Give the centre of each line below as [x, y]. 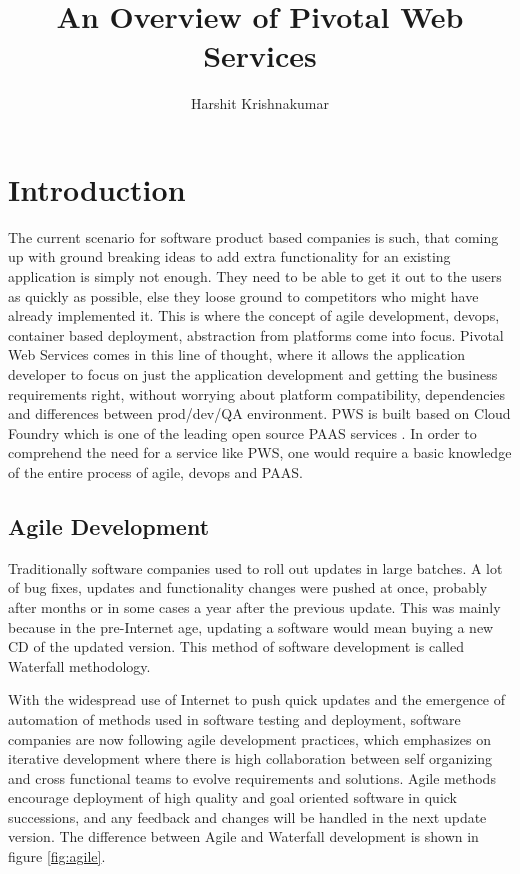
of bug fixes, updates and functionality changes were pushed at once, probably [248, 587]
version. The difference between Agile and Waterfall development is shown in [243, 836]
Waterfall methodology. [79, 665]
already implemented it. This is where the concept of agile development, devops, [254, 315]
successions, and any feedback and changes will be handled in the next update [247, 816]
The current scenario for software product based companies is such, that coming [253, 236]
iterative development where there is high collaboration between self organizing [250, 758]
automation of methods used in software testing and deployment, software [234, 718]
